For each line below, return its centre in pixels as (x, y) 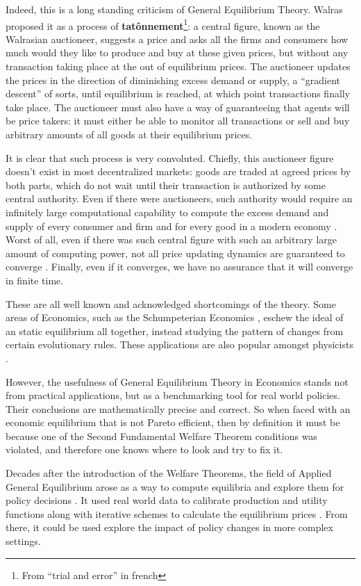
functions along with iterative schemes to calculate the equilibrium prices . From (177, 513)
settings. (23, 541)
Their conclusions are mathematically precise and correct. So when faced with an (178, 408)
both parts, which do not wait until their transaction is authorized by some (166, 185)
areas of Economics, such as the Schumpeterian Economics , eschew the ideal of (175, 317)
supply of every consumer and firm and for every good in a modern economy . (171, 226)
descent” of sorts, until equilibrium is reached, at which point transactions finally (178, 93)
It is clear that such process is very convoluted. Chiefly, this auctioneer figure (170, 157)
